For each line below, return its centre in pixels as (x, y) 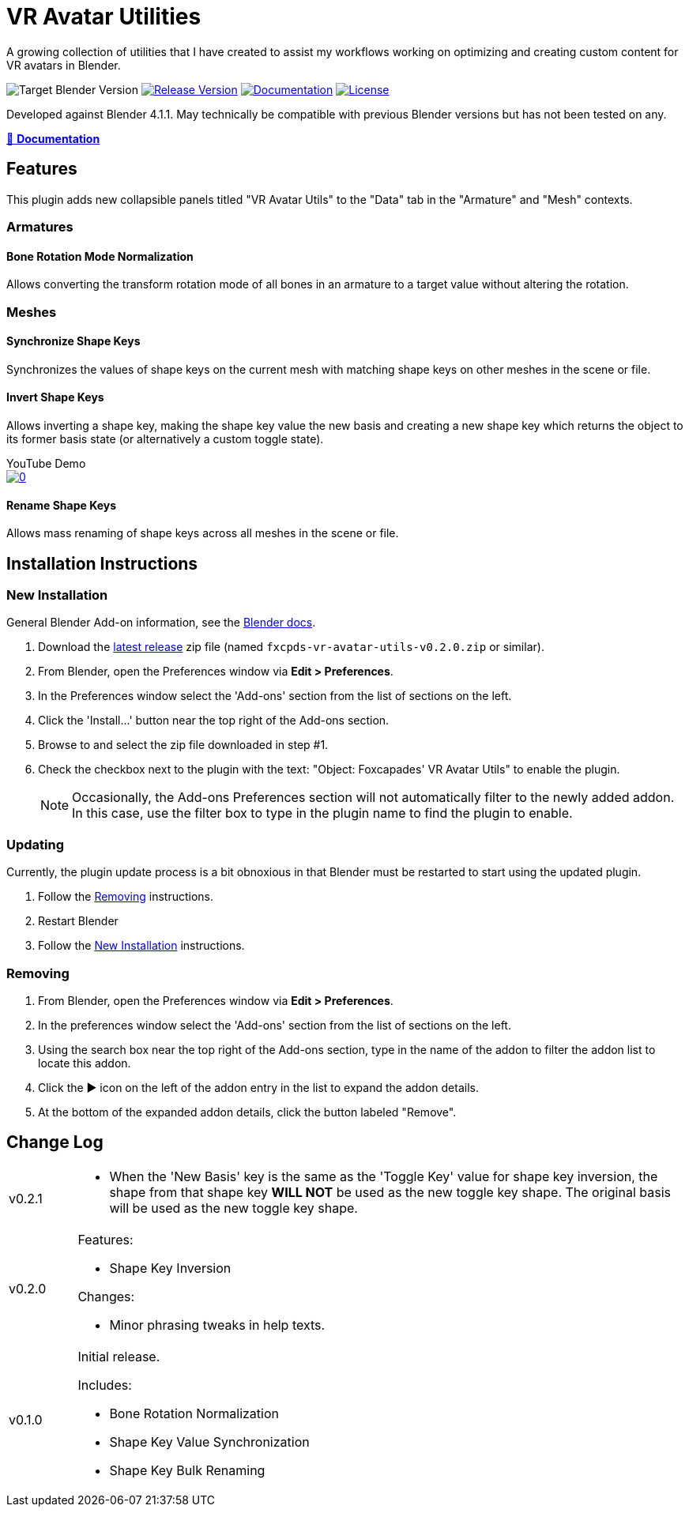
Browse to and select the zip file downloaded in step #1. (183, 745)
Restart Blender (78, 921)
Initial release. (119, 1356)
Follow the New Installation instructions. (141, 946)
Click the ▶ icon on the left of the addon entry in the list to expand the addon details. (258, 1087)
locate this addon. (85, 1063)
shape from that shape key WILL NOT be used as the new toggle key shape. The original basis (390, 1192)
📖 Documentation (53, 138)
